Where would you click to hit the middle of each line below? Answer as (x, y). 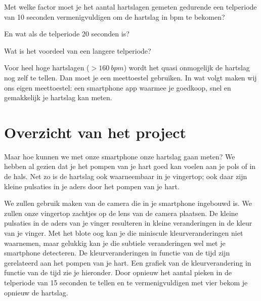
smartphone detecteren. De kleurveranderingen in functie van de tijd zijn (117, 253)
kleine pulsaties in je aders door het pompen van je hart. (92, 186)
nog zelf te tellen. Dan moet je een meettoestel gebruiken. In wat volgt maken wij (130, 77)
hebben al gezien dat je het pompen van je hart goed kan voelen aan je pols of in (130, 166)
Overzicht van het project (95, 132)
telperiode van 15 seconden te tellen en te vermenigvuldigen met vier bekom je (126, 282)
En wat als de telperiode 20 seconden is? (67, 34)
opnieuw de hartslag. (36, 292)
